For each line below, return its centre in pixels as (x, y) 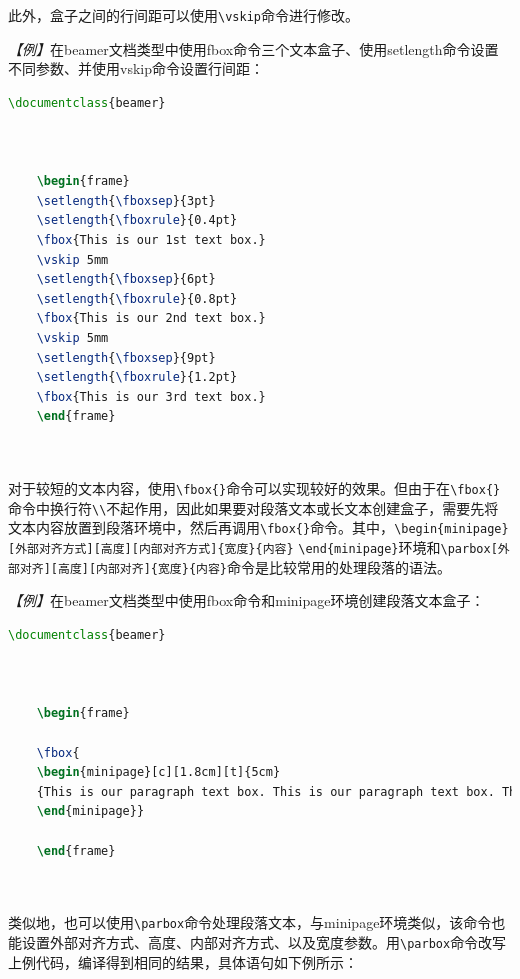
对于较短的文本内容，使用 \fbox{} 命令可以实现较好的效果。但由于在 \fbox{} (254, 488)
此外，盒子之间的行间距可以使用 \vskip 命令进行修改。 (183, 15)
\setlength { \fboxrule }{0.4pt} (137, 220)
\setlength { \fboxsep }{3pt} (126, 200)
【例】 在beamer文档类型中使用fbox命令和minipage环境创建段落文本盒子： (246, 600)
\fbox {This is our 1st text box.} (151, 240)
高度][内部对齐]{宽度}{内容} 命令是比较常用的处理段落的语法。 (254, 566)
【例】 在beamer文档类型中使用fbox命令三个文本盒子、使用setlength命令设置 (253, 48)
